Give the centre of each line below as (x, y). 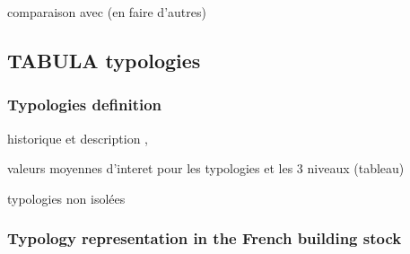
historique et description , (78, 138)
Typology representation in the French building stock (205, 238)
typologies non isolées (66, 198)
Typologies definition (85, 105)
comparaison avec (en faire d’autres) (107, 12)
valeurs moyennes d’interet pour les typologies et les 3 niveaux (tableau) (206, 168)
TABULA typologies (104, 60)
